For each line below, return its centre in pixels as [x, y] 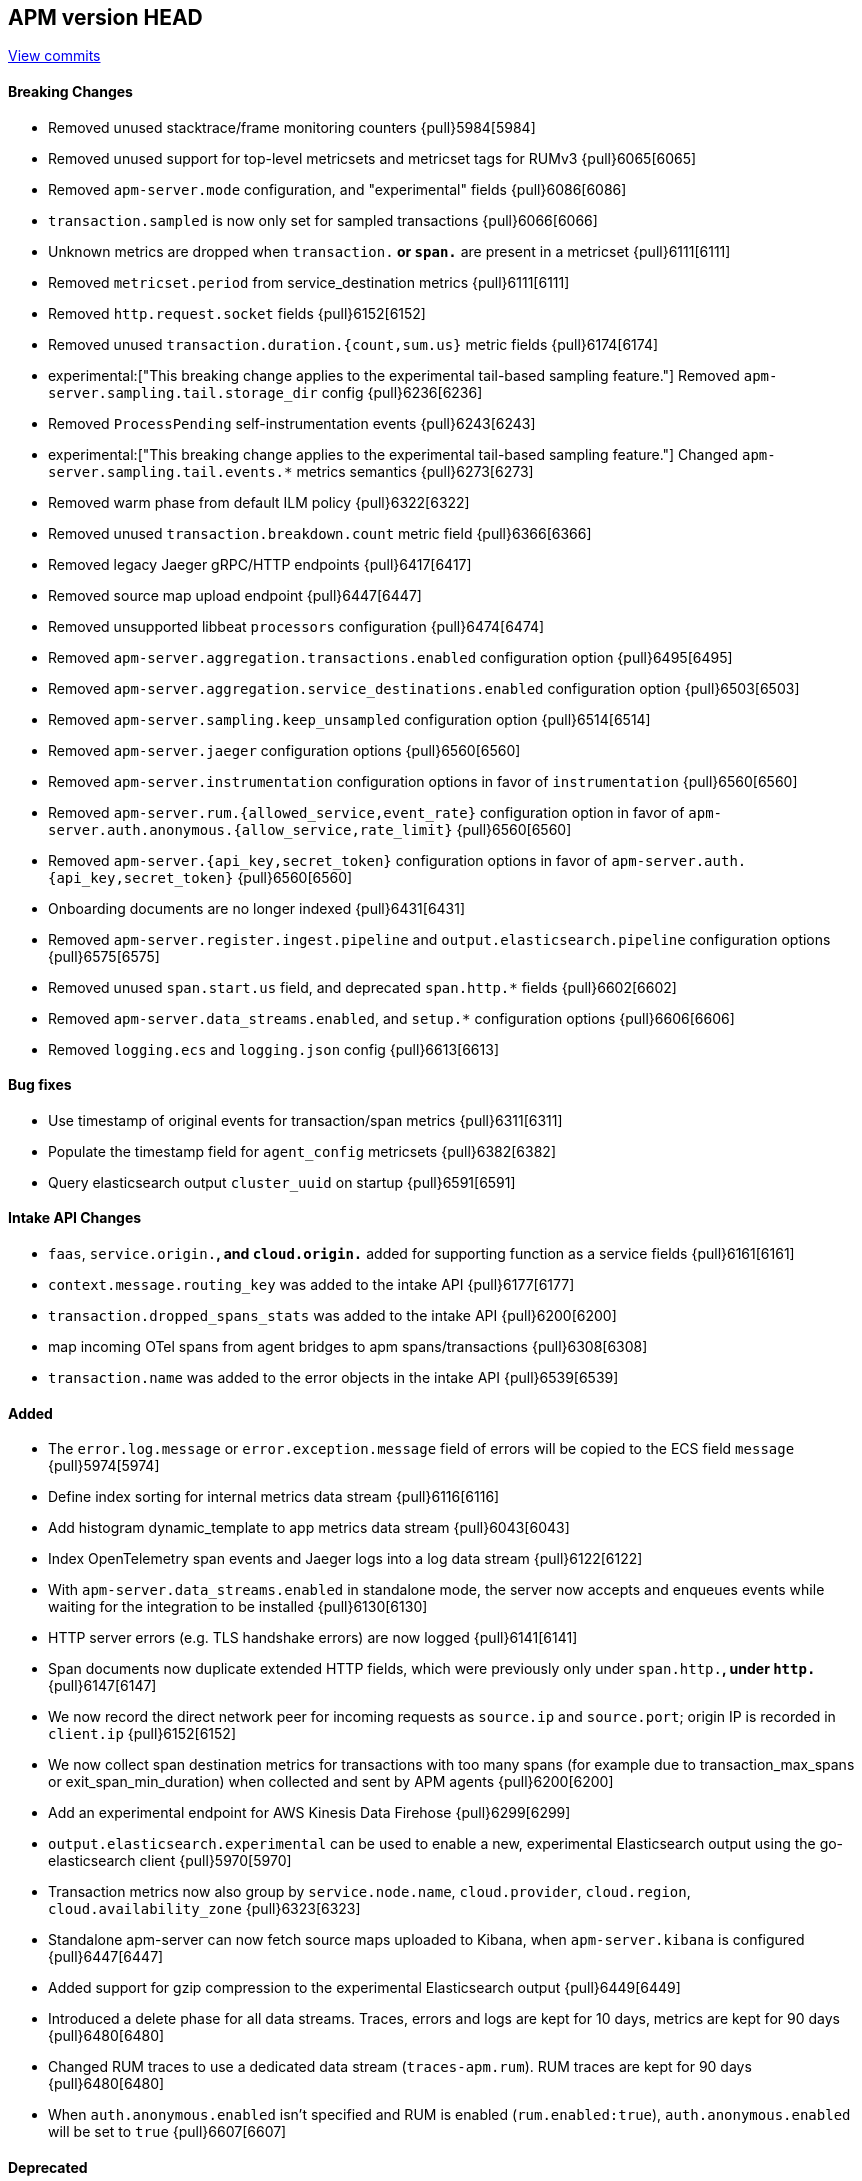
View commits [54, 56]
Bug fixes [40, 1085]
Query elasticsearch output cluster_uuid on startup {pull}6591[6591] [282, 1182]
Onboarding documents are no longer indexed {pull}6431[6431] [257, 908]
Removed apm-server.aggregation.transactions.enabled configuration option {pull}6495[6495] [390, 657]
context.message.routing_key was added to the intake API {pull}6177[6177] [311, 1285]
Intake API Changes [75, 1218]
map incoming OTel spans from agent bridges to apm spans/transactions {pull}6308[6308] [348, 1347]
